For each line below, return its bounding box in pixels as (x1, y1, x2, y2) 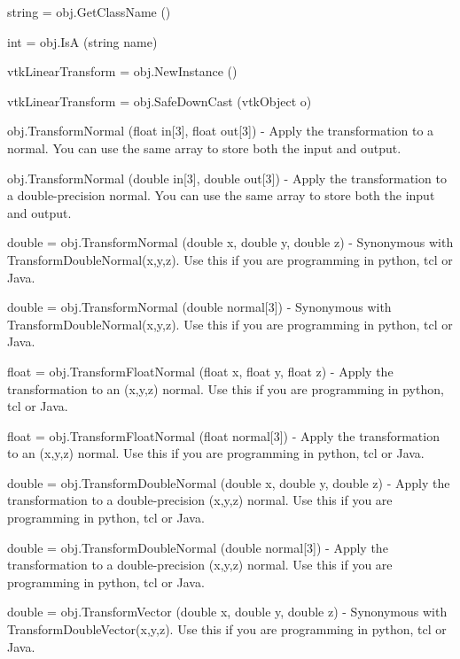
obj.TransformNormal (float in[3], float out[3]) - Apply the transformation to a (7, 121, 434, 140)
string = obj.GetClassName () (7, 3, 171, 20)
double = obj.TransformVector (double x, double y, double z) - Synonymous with (7, 602, 448, 621)
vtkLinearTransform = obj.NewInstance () (7, 62, 238, 81)
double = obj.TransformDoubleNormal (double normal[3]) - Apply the (7, 538, 388, 556)
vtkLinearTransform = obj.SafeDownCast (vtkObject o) (7, 91, 312, 110)
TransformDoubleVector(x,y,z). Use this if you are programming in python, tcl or (7, 620, 447, 639)
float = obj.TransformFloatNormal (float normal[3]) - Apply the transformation (7, 426, 440, 445)
